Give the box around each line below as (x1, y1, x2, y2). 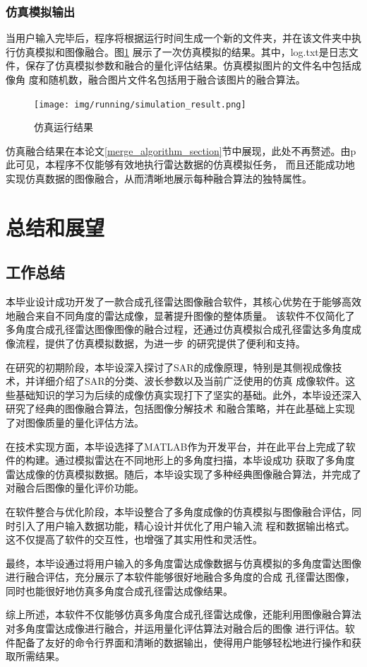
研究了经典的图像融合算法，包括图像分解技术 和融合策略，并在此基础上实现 (6, 401, 355, 416)
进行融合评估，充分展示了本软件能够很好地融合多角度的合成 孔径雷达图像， (6, 569, 355, 584)
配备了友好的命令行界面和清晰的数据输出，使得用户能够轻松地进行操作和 (15, 634, 351, 649)
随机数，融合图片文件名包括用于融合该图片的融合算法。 (48, 72, 306, 86)
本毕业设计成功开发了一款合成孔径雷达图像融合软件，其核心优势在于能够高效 (6, 294, 361, 309)
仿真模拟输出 (6, 2, 76, 20)
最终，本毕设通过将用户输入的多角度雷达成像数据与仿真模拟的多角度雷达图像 (6, 555, 361, 570)
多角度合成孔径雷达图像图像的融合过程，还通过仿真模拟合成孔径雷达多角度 (6, 322, 351, 337)
